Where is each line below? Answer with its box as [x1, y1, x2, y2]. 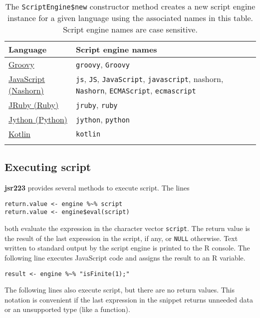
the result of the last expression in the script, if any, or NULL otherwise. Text [4, 232, 238, 243]
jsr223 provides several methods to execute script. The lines [4, 182, 190, 193]
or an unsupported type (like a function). [4, 304, 130, 314]
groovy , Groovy [76, 58, 130, 70]
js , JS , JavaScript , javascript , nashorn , [76, 73, 224, 84]
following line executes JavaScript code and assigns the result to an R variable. [4, 252, 246, 263]
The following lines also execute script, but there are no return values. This [4, 284, 235, 295]
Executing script [4, 159, 91, 174]
